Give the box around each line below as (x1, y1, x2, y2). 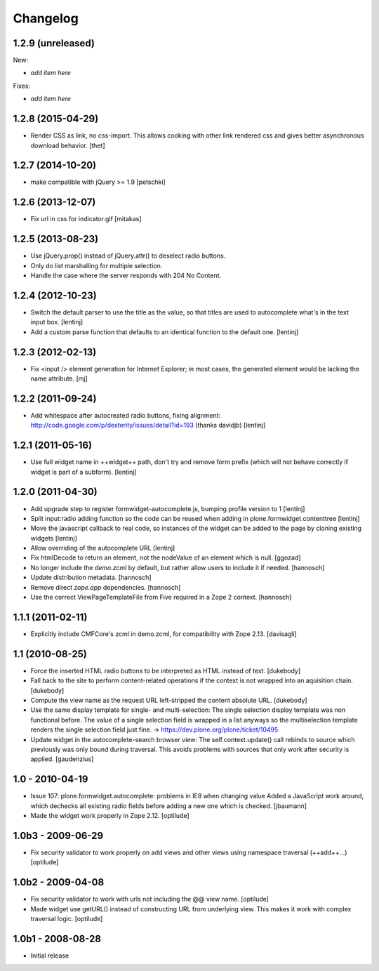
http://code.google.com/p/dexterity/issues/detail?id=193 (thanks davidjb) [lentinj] (30, 421, 266, 430)
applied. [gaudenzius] (30, 755, 94, 763)
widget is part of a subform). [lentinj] (30, 468, 137, 476)
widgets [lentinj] (30, 534, 77, 542)
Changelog (13, 11, 79, 26)
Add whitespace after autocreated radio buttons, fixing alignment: (30, 411, 221, 419)
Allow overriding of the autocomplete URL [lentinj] (30, 544, 175, 553)
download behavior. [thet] (30, 141, 105, 150)
